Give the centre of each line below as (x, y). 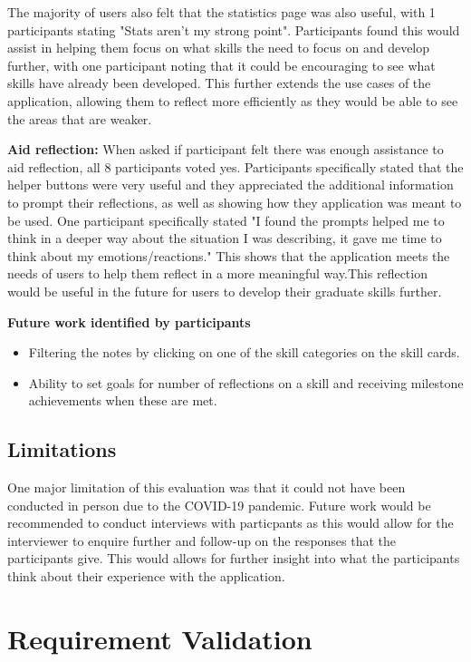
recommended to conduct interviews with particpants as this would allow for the (231, 523)
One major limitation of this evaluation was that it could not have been (207, 487)
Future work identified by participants (129, 321)
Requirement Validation (160, 638)
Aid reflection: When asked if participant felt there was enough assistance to (226, 149)
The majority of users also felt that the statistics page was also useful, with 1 (221, 12)
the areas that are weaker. (80, 118)
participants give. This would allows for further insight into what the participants (234, 558)
